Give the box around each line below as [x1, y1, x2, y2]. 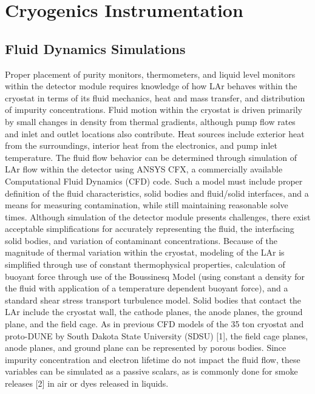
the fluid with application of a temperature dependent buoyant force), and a [5, 282, 288, 294]
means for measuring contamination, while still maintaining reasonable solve [5, 199, 288, 211]
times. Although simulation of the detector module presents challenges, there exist [5, 210, 311, 223]
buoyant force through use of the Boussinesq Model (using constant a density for [5, 270, 305, 282]
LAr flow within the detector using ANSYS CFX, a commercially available [5, 163, 283, 175]
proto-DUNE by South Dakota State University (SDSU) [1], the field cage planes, [5, 329, 308, 342]
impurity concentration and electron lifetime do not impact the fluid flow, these [5, 353, 300, 365]
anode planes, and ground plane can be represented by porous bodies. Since [5, 341, 286, 354]
